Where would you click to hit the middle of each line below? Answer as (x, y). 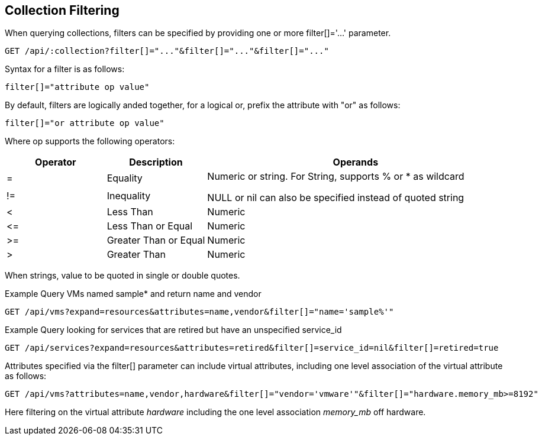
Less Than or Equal (150, 226)
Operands (356, 162)
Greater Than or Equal (156, 240)
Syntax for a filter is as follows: (65, 69)
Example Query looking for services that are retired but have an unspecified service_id (173, 330)
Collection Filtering (62, 10)
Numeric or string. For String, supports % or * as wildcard (336, 177)
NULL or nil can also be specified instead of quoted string (336, 198)
